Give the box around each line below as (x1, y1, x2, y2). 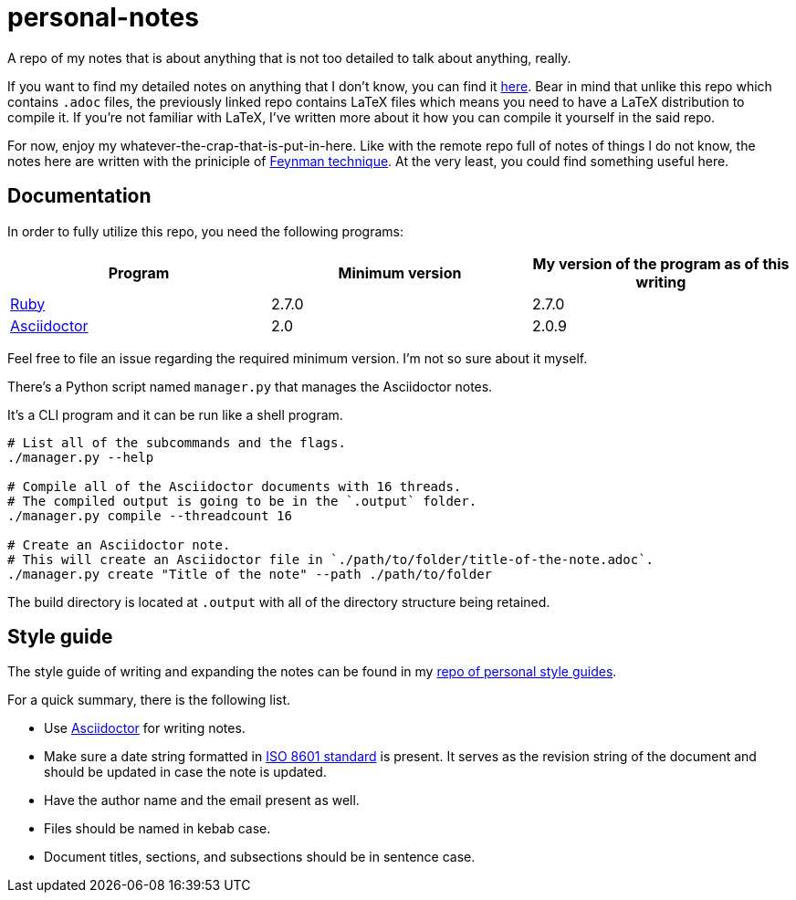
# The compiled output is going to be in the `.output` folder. (7, 493, 477, 508)
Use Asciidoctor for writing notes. (44, 720, 246, 737)
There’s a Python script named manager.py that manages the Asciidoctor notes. (7, 378, 493, 394)
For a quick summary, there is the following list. (7, 692, 291, 708)
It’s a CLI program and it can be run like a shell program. (7, 406, 343, 423)
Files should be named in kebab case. (44, 821, 271, 837)
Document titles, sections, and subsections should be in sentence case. (44, 849, 476, 865)
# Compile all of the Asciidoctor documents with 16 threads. (7, 478, 462, 494)
